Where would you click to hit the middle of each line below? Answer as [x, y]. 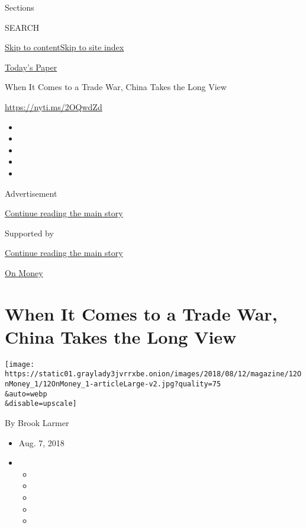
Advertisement [31, 193]
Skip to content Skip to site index [65, 47]
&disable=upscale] [41, 404]
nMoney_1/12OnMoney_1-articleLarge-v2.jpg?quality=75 [113, 384]
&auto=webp [26, 394]
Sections [20, 7]
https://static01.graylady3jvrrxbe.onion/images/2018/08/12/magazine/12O [153, 374]
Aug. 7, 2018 [41, 442]
